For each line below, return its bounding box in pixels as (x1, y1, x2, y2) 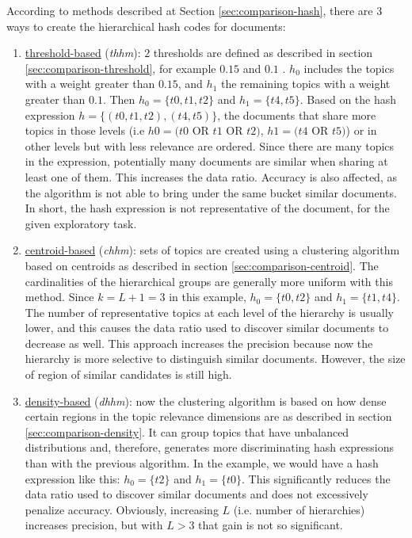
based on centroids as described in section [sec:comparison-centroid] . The (25, 257, 379, 273)
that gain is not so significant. (198, 517, 343, 533)
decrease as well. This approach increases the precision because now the (25, 334, 373, 351)
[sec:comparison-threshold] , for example (25, 59, 216, 76)
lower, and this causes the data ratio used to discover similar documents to (25, 319, 389, 336)
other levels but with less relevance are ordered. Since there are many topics (25, 137, 395, 154)
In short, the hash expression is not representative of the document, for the (25, 200, 390, 216)
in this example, (169, 288, 246, 305)
